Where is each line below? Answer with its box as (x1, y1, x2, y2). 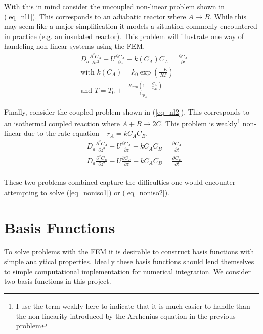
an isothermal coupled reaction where (4, 118, 120, 128)
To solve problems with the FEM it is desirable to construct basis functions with (4, 246, 254, 256)
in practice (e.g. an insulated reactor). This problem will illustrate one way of (4, 30, 244, 41)
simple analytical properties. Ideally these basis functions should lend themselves (4, 256, 254, 267)
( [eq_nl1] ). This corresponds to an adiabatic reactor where (4, 11, 186, 21)
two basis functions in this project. (4, 276, 111, 286)
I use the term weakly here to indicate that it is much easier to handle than (16, 301, 250, 311)
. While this (209, 11, 246, 21)
